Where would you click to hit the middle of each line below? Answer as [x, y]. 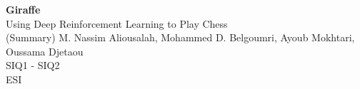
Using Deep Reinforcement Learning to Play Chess [117, 23]
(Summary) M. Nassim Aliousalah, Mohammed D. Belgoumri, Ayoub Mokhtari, [180, 37]
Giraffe [23, 9]
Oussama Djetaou [45, 51]
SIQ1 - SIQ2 [33, 65]
